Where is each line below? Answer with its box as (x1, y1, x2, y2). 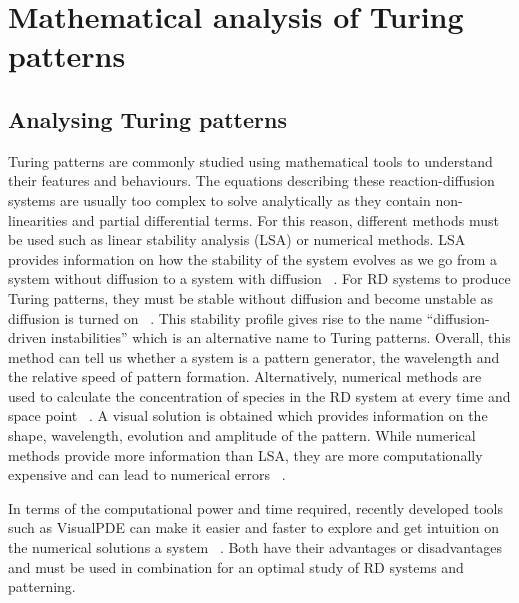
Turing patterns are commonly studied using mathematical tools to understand (8, 150, 493, 171)
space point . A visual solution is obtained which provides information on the (8, 405, 488, 426)
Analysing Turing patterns (8, 103, 287, 134)
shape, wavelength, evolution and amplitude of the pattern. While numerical (8, 425, 476, 446)
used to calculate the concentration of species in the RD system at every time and (8, 385, 511, 406)
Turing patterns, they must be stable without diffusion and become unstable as (8, 287, 494, 308)
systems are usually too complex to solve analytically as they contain (8, 189, 431, 210)
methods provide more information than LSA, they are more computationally (8, 444, 483, 465)
